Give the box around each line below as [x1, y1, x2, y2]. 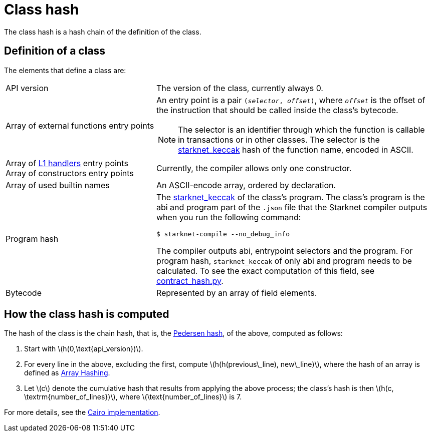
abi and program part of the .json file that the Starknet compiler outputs [156, 202, 427, 212]
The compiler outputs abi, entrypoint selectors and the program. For [156, 245, 413, 256]
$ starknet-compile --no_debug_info [156, 230, 290, 238]
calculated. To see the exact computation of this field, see [156, 265, 375, 276]
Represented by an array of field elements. [156, 287, 317, 298]
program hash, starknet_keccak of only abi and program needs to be [156, 255, 412, 266]
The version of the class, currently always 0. [156, 83, 323, 93]
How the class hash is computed [4, 308, 169, 321]
